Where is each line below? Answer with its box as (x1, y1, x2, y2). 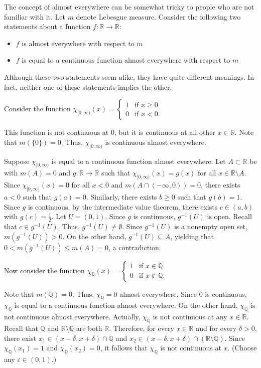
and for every (196, 322, 237, 333)
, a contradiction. (108, 242, 161, 252)
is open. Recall (207, 211, 252, 222)
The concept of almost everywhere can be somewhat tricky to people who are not (4, 2, 254, 12)
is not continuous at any (153, 311, 227, 322)
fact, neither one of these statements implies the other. (4, 81, 172, 92)
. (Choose (227, 342, 257, 353)
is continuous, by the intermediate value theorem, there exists (28, 201, 218, 212)
